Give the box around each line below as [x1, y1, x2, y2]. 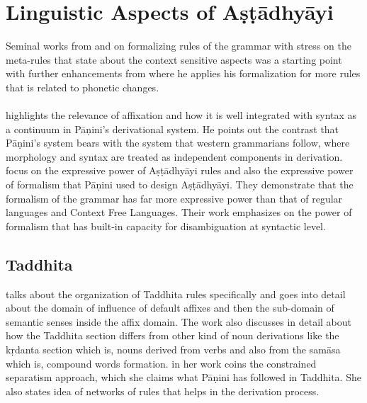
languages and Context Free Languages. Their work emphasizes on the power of [6, 205, 352, 220]
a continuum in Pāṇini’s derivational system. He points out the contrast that [6, 121, 339, 136]
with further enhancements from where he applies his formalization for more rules [6, 66, 361, 81]
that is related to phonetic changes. [6, 79, 159, 94]
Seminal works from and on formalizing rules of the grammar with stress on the [6, 38, 351, 53]
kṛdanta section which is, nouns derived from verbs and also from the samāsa [6, 342, 341, 357]
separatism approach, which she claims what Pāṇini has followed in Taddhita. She [6, 370, 361, 385]
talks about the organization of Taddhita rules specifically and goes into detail [6, 286, 346, 301]
